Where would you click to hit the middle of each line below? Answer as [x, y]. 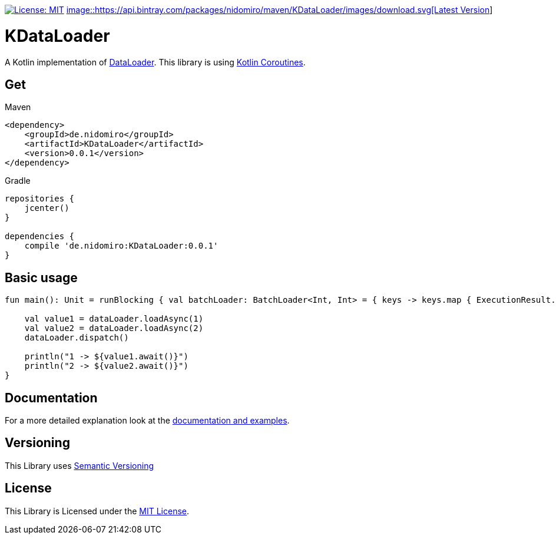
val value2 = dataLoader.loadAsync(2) [114, 328]
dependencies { [40, 237]
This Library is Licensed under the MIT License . [97, 511]
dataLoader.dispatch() [77, 338]
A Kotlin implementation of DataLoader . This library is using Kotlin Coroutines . [155, 62]
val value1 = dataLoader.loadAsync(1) [114, 319]
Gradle [18, 181]
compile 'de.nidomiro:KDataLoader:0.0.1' [121, 246]
